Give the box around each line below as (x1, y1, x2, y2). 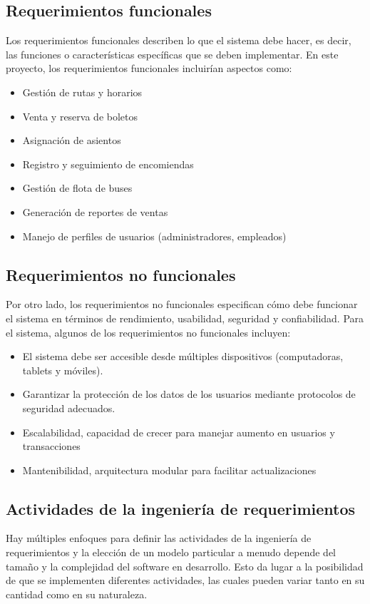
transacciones (22, 439, 81, 454)
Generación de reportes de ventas (22, 204, 168, 219)
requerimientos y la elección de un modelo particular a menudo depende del (6, 545, 336, 560)
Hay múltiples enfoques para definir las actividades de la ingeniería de (6, 531, 312, 546)
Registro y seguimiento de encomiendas (22, 156, 194, 171)
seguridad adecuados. (22, 400, 115, 415)
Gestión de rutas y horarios (22, 84, 143, 99)
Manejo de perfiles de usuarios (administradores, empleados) (22, 228, 287, 243)
